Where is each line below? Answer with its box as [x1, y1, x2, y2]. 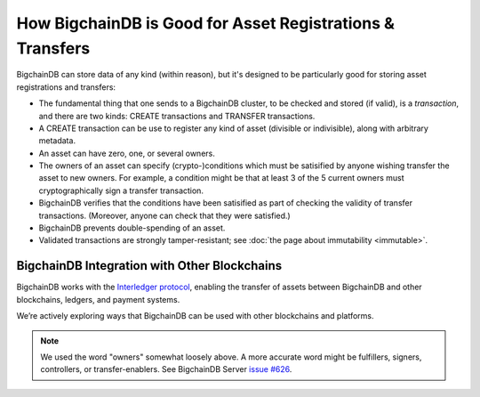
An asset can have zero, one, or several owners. [38, 148, 215, 158]
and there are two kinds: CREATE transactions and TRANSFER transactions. [38, 110, 316, 121]
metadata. [38, 135, 76, 146]
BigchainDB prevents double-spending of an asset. [38, 223, 226, 233]
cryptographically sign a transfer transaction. [38, 185, 204, 196]
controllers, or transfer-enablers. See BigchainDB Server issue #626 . [40, 364, 292, 375]
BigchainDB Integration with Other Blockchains [16, 258, 283, 273]
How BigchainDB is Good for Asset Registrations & [16, 13, 396, 33]
